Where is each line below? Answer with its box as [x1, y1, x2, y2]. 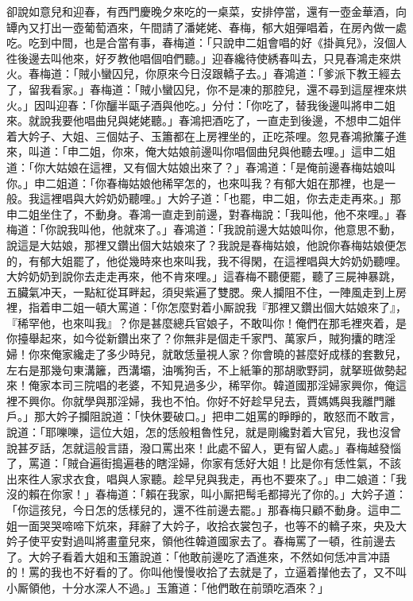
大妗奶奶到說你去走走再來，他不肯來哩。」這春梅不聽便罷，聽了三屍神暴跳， [6, 268, 401, 285]
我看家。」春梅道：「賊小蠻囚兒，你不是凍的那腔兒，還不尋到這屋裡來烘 [39, 80, 407, 97]
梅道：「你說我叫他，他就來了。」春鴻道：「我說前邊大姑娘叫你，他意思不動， [6, 221, 401, 238]
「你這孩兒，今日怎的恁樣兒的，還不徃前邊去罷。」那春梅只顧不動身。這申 [6, 502, 390, 518]
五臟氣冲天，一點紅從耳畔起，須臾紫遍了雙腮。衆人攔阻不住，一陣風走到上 [6, 283, 396, 300]
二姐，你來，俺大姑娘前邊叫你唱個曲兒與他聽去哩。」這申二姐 [78, 143, 396, 160]
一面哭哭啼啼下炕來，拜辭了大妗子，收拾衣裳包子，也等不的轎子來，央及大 [17, 517, 407, 533]
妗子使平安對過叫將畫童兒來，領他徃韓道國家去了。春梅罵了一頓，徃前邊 [6, 533, 384, 549]
